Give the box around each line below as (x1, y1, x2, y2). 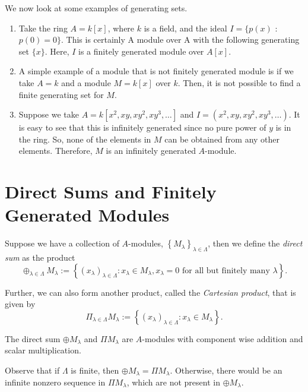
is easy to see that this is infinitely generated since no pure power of (18, 121, 266, 134)
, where (107, 21, 135, 34)
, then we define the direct (208, 237, 303, 249)
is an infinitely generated (106, 144, 196, 157)
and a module (61, 76, 111, 88)
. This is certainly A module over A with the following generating (61, 33, 300, 46)
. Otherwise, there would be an (170, 364, 282, 377)
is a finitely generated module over (78, 45, 204, 57)
